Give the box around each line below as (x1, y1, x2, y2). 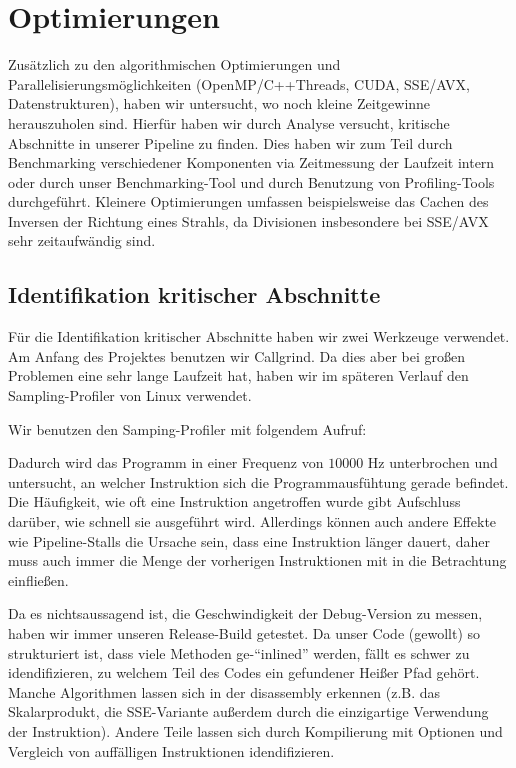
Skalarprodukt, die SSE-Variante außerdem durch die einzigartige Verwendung (8, 701, 489, 722)
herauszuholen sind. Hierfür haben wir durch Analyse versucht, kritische (8, 112, 450, 133)
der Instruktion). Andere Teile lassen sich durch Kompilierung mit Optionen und (8, 720, 503, 741)
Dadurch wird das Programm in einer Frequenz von (8, 452, 324, 473)
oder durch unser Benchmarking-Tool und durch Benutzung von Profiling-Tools (8, 171, 495, 192)
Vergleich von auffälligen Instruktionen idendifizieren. (8, 740, 335, 761)
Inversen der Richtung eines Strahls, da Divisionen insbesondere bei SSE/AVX (8, 210, 489, 231)
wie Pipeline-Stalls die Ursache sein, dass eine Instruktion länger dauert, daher (8, 530, 490, 551)
